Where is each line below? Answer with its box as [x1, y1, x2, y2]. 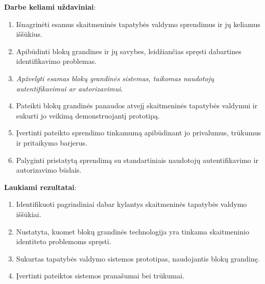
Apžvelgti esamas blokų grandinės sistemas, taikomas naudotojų [16, 73, 214, 83]
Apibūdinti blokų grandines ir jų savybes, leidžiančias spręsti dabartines [16, 45, 242, 56]
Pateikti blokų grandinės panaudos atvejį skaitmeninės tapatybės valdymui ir [16, 100, 258, 111]
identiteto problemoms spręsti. [16, 236, 111, 247]
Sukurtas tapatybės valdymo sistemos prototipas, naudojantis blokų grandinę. [16, 253, 260, 264]
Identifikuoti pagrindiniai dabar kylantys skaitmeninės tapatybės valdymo [16, 199, 247, 209]
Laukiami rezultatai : [4, 181, 77, 192]
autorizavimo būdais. [16, 164, 82, 175]
